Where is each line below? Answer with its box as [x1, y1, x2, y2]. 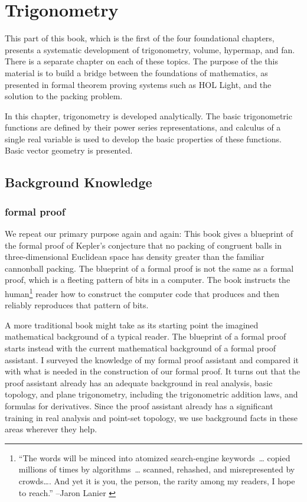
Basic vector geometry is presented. [5, 144, 133, 157]
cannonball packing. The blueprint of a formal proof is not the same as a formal [5, 262, 294, 274]
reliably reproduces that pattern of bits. [5, 299, 149, 311]
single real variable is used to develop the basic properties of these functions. [5, 132, 282, 145]
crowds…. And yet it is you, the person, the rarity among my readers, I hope [18, 475, 295, 487]
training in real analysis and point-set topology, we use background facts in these [5, 411, 298, 423]
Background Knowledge [5, 173, 152, 191]
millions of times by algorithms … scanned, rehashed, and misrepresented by [18, 463, 295, 475]
